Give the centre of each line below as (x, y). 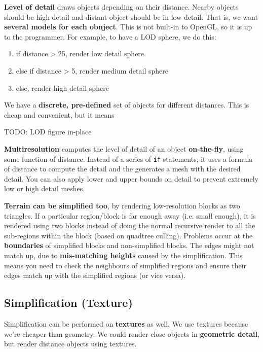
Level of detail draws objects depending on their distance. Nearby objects (121, 7)
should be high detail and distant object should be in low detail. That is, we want (131, 16)
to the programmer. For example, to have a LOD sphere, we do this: (110, 36)
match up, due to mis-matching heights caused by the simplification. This (123, 255)
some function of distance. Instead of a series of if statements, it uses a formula (128, 159)
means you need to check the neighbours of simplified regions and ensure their (125, 265)
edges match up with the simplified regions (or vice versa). (95, 275)
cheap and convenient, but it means (59, 114)
